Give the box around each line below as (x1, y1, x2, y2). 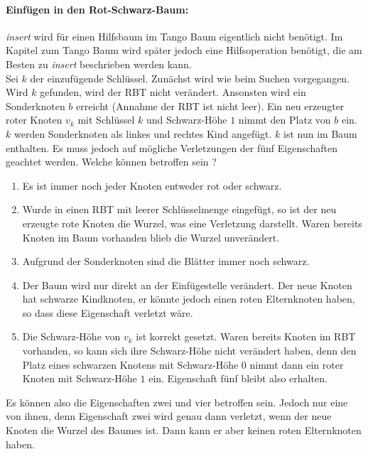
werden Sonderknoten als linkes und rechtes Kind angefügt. (13, 126, 272, 141)
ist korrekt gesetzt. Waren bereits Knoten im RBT (136, 329, 356, 344)
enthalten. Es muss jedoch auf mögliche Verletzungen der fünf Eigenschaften (6, 140, 338, 155)
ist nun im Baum (283, 126, 357, 141)
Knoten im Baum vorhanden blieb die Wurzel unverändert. (22, 229, 280, 244)
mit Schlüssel (77, 112, 135, 127)
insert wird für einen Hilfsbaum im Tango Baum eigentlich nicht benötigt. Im (6, 28, 343, 43)
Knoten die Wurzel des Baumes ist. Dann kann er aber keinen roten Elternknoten (6, 423, 362, 438)
